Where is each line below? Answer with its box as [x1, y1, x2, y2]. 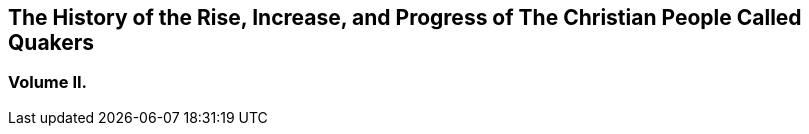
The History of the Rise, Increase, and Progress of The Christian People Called [8, 5, 802, 30]
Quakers [8, 30, 95, 55]
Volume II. [8, 72, 88, 93]
